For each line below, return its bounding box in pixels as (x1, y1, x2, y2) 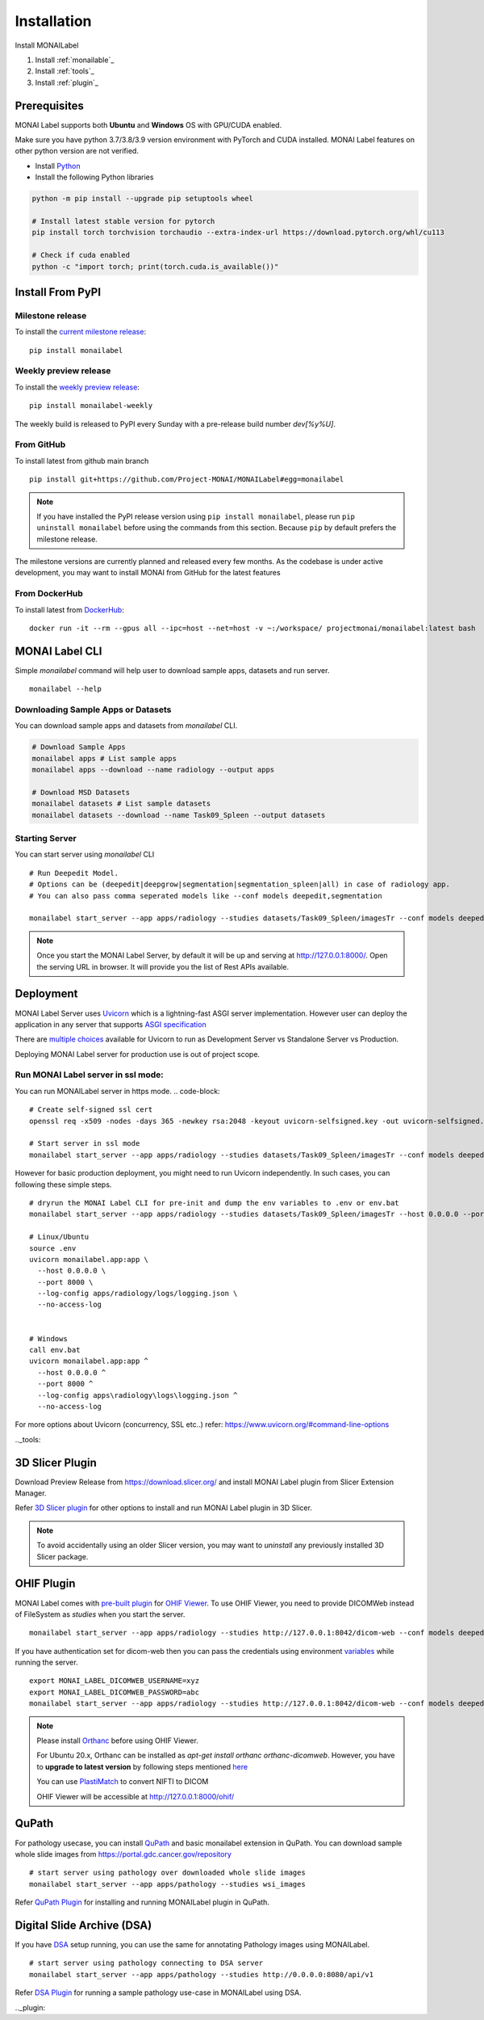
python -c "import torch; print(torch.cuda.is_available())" (31, 262, 279, 271)
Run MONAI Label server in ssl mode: (15, 1069, 165, 1080)
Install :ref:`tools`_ (35, 66, 94, 76)
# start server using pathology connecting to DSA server (29, 1959, 264, 1967)
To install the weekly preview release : (15, 382, 140, 392)
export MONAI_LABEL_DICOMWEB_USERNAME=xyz (29, 1677, 200, 1685)
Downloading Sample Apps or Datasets (15, 704, 172, 715)
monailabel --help (29, 684, 102, 694)
